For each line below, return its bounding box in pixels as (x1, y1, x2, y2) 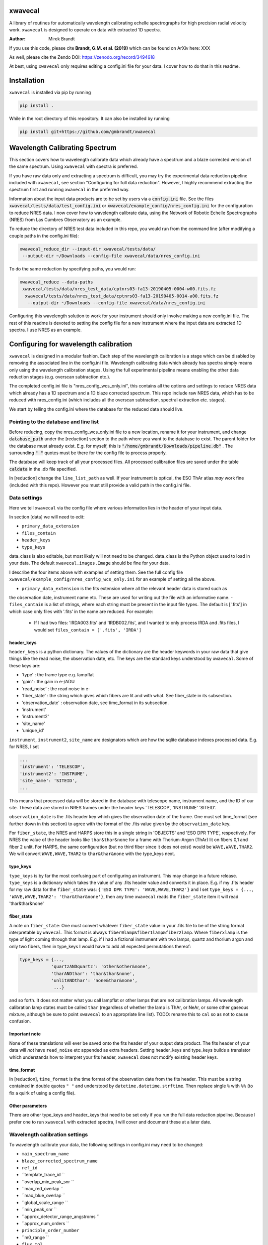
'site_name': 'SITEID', (19, 778, 78, 784)
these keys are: (9, 662, 41, 668)
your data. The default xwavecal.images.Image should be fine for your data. (9, 560, 170, 566)
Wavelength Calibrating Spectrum (9, 143, 117, 152)
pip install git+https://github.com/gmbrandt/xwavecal (19, 129, 156, 134)
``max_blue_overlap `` (21, 1193, 66, 1199)
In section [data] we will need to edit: (9, 514, 85, 520)
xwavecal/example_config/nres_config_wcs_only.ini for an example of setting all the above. (9, 576, 216, 582)
